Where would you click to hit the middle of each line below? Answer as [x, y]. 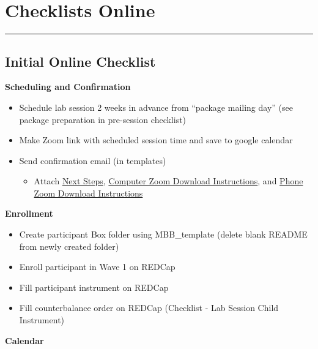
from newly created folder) [69, 246]
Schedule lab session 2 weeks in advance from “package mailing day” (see [156, 107]
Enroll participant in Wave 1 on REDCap [97, 267]
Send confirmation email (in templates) [93, 160]
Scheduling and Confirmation [68, 87]
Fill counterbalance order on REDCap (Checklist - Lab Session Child [149, 308]
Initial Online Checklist [80, 61]
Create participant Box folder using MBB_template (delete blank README [163, 234]
